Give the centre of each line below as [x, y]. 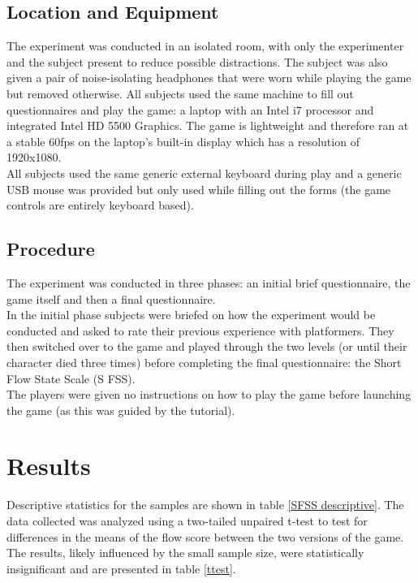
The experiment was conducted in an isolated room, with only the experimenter [205, 46]
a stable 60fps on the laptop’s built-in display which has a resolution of [183, 141]
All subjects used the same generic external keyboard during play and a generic [204, 173]
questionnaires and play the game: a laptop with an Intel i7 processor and [190, 109]
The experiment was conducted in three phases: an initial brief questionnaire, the [209, 282]
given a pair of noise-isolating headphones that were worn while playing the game [209, 78]
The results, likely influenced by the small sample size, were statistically [185, 553]
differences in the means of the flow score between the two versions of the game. [205, 536]
